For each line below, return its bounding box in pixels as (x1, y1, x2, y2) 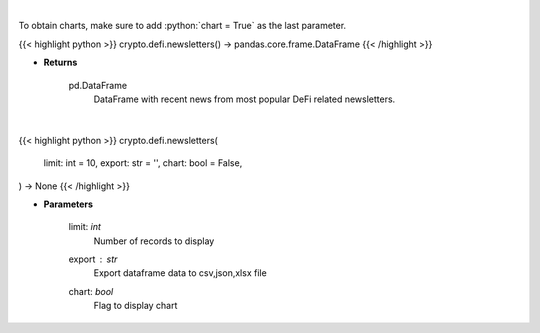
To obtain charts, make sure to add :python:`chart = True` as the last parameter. (18, 20, 347, 32)
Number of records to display (93, 235, 215, 247)
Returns (43, 56, 78, 69)
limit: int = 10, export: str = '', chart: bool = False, (43, 157, 243, 169)
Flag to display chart (93, 300, 178, 312)
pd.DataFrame (68, 79, 128, 91)
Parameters (43, 198, 94, 210)
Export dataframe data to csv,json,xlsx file (93, 267, 267, 279)
